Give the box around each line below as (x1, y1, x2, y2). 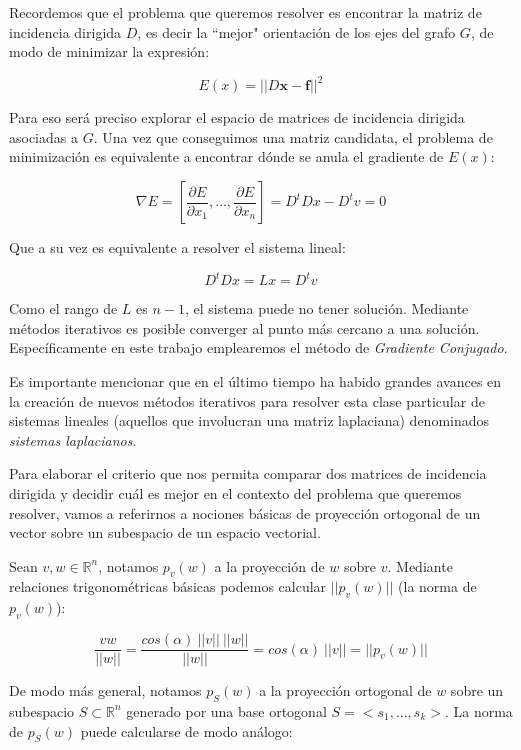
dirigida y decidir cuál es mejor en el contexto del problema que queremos (9, 482, 462, 503)
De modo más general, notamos (9, 680, 202, 701)
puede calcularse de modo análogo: (80, 720, 293, 741)
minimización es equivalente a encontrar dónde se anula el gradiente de (9, 146, 444, 167)
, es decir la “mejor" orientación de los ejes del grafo (137, 21, 456, 42)
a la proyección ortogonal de (259, 680, 432, 701)
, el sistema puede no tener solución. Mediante (184, 298, 469, 319)
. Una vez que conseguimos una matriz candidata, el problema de (93, 126, 493, 147)
